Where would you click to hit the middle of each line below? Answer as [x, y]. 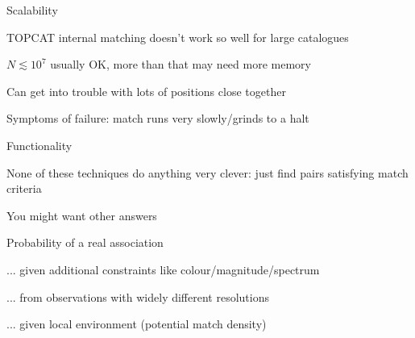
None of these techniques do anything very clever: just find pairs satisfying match [207, 172]
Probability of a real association [85, 242]
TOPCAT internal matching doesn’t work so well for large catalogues [178, 37]
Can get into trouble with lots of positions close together [146, 91]
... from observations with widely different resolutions [138, 296]
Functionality [39, 145]
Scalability [32, 10]
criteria [24, 188]
